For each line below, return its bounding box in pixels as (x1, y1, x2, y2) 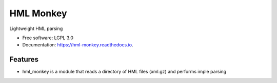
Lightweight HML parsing (9, 25, 63, 32)
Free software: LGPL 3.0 (22, 35, 74, 41)
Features (9, 55, 38, 64)
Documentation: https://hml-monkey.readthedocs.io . (22, 42, 133, 48)
